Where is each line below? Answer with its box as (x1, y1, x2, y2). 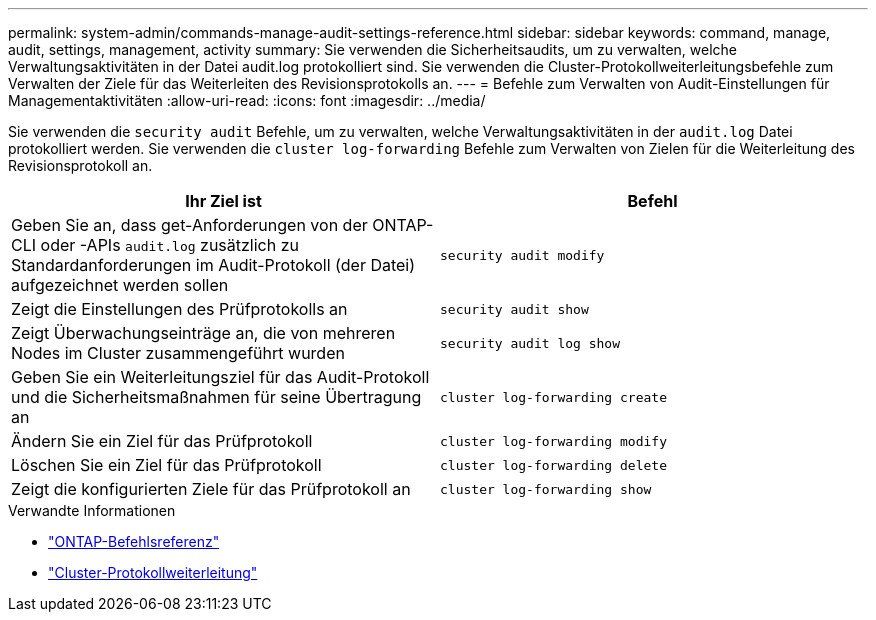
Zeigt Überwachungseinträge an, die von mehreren (11, 323, 396, 343)
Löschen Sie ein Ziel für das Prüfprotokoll (11, 455, 322, 475)
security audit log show (440, 335, 621, 351)
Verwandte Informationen (8, 502, 176, 519)
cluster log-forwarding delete (440, 457, 667, 473)
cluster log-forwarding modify (440, 433, 667, 449)
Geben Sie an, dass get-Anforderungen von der (11, 215, 368, 235)
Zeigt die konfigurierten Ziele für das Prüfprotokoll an (11, 479, 411, 499)
